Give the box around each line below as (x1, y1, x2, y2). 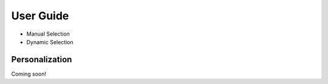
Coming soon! (11, 70, 47, 77)
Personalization (11, 54, 72, 65)
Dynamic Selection (26, 38, 74, 45)
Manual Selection (26, 30, 70, 37)
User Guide (11, 9, 69, 22)
